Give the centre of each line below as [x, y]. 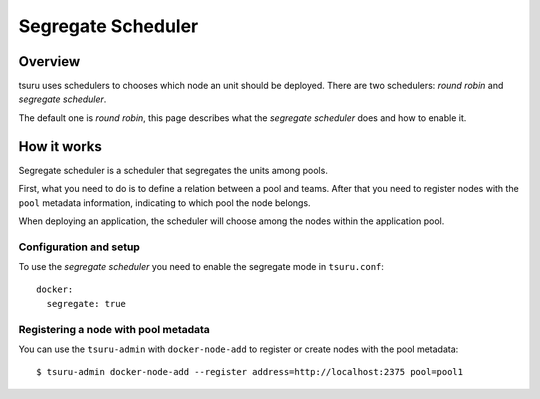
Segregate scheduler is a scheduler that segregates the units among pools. [173, 170]
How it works [60, 146]
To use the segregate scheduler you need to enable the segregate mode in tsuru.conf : [201, 267]
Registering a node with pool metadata [114, 329]
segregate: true [86, 303]
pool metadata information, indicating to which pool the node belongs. [164, 202]
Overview [49, 61]
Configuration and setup [79, 247]
